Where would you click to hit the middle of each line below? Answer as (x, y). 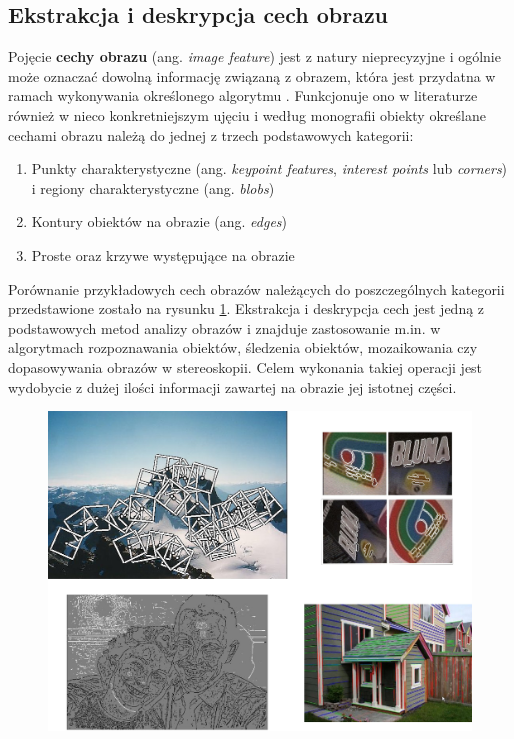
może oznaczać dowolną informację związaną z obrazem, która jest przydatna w (252, 75)
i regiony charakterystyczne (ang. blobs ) (153, 187)
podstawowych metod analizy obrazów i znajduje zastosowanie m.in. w (224, 327)
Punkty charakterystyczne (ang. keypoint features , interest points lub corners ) (269, 168)
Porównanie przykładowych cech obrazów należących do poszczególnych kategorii (256, 288)
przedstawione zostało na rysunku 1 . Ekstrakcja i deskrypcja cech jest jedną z (246, 308)
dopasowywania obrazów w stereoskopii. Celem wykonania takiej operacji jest (245, 366)
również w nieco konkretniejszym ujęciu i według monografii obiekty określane (247, 114)
